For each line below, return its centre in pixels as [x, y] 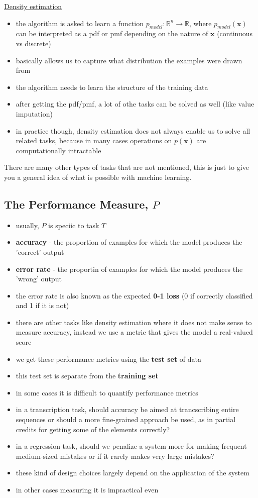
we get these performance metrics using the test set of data [109, 359]
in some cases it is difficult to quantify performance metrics [107, 392]
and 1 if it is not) [42, 305]
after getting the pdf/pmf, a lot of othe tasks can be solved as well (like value [135, 104]
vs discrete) [33, 43]
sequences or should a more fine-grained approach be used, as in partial [126, 419]
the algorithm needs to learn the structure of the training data [112, 87]
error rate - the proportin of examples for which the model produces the [129, 269]
